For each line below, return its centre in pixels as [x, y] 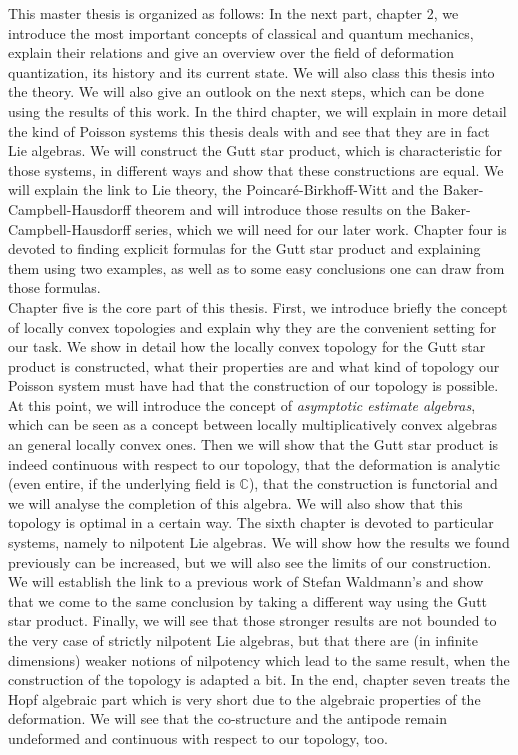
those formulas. [54, 287]
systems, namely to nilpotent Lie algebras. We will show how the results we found [259, 542]
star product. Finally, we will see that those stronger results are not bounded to [252, 620]
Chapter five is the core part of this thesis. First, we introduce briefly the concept [258, 306]
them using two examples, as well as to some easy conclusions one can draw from [256, 267]
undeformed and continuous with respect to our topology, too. [198, 737]
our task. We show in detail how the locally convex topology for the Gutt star [247, 346]
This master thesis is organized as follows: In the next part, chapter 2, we [233, 13]
